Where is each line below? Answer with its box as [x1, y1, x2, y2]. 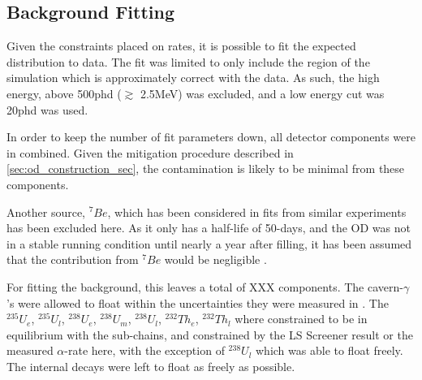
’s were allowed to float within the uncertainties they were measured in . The [6, 294, 389, 311]
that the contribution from [6, 251, 139, 268]
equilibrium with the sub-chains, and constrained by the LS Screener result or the [6, 326, 413, 343]
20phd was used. [6, 101, 88, 118]
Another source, [6, 203, 85, 220]
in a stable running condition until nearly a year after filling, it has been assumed [6, 235, 412, 252]
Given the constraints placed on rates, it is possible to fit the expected [6, 37, 356, 54]
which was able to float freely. [256, 342, 403, 359]
